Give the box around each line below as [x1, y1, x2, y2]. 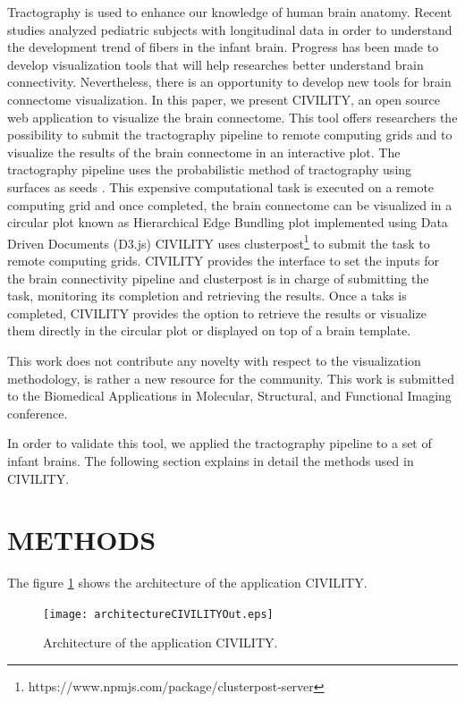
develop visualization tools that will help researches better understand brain [7, 55, 424, 73]
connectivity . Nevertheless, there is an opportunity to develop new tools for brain [7, 72, 452, 91]
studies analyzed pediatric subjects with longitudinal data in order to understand [7, 20, 452, 38]
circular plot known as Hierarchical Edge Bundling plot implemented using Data [7, 213, 448, 232]
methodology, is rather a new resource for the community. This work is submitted [7, 368, 454, 387]
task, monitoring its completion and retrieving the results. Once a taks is [7, 286, 407, 305]
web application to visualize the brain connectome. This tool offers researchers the [7, 107, 458, 126]
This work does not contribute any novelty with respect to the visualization [7, 351, 421, 369]
